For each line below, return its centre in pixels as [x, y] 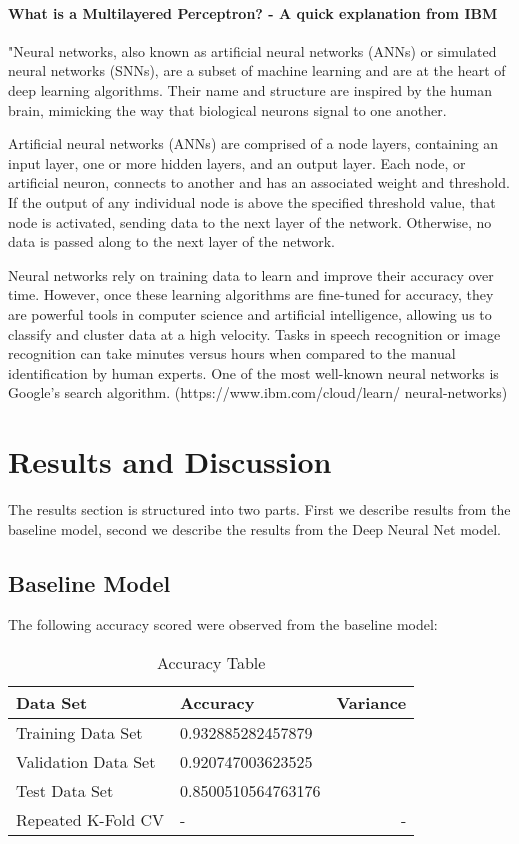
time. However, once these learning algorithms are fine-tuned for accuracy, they [251, 294]
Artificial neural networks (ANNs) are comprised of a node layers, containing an [253, 143]
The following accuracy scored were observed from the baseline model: [223, 624]
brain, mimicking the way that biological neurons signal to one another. [227, 109]
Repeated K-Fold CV [90, 819]
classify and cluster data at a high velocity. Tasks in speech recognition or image [254, 333]
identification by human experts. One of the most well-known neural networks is [253, 372]
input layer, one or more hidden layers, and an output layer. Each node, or [237, 162]
